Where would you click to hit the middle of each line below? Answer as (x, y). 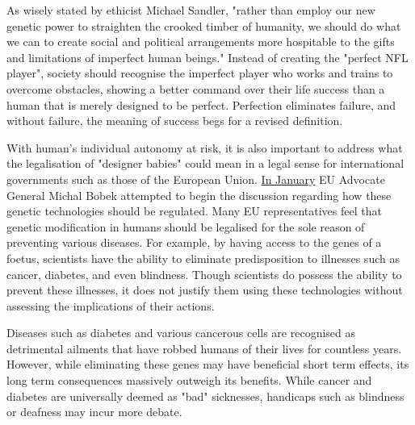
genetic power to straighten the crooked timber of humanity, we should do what (204, 25)
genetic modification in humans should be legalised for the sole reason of (186, 226)
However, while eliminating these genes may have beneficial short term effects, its (208, 364)
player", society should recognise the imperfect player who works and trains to (200, 73)
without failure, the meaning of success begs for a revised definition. (175, 121)
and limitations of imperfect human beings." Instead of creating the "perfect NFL (207, 57)
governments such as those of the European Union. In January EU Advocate (196, 179)
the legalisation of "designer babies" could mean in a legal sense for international (205, 163)
